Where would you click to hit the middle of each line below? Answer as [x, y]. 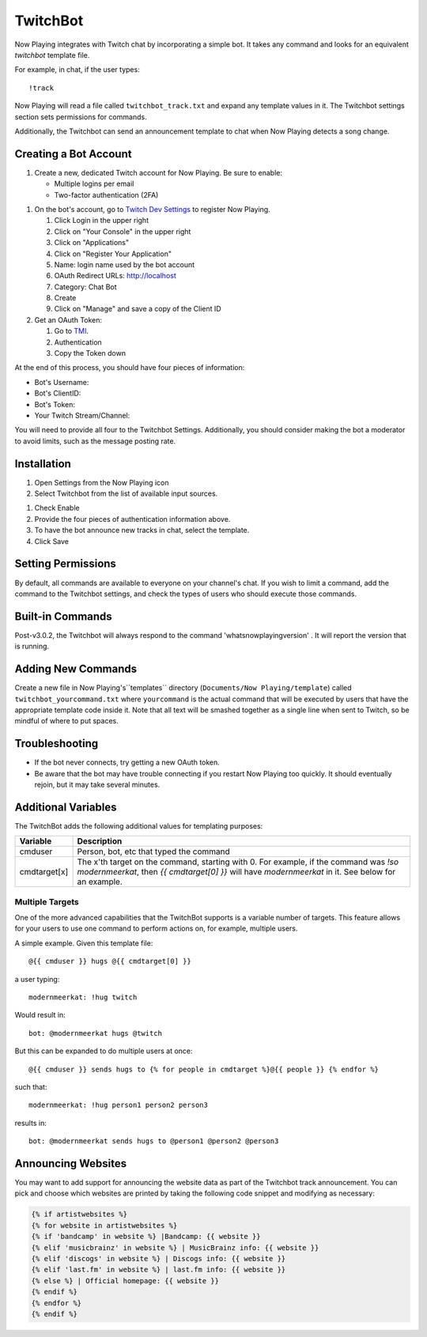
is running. [32, 646]
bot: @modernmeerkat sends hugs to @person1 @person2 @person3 [154, 1141]
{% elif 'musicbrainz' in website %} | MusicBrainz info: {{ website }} [175, 1248]
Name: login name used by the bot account [125, 264]
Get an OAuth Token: [68, 319]
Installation [43, 464]
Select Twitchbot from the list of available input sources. [126, 493]
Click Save [52, 541]
